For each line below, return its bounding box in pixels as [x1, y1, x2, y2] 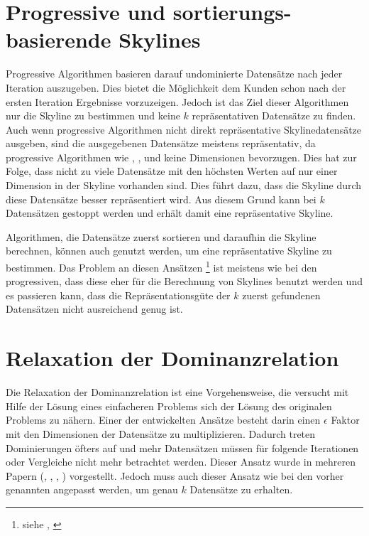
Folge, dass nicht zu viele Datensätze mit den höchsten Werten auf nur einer [6, 164, 338, 178]
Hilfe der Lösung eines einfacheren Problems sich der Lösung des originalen [6, 398, 332, 413]
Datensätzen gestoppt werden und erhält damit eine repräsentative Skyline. [6, 205, 334, 220]
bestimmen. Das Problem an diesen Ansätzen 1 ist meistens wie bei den [6, 258, 317, 274]
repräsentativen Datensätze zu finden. [192, 108, 356, 123]
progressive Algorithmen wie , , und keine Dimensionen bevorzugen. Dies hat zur [6, 149, 357, 164]
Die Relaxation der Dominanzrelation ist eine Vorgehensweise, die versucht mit [6, 385, 349, 400]
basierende [6, 25, 111, 54]
